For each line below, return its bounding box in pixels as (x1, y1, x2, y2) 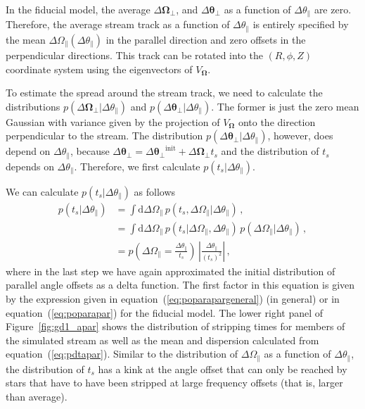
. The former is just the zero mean (211, 99, 359, 113)
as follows (134, 184, 176, 199)
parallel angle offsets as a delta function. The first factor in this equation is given (6, 277, 355, 292)
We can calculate (6, 184, 79, 199)
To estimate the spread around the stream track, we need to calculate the (6, 85, 323, 100)
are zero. (314, 2, 352, 16)
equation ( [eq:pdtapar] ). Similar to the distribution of (6, 346, 238, 361)
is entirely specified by (252, 17, 349, 32)
